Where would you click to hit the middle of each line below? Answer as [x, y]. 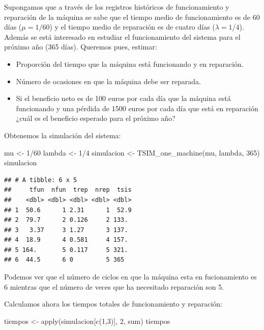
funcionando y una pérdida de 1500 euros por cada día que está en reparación [137, 108]
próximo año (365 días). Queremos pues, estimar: [81, 47]
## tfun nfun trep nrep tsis [68, 190]
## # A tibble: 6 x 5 [41, 180]
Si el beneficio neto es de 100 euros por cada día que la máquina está [123, 98]
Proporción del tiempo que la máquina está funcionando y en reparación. [130, 64]
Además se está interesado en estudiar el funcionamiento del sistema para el [122, 36]
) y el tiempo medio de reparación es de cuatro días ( [132, 27]
